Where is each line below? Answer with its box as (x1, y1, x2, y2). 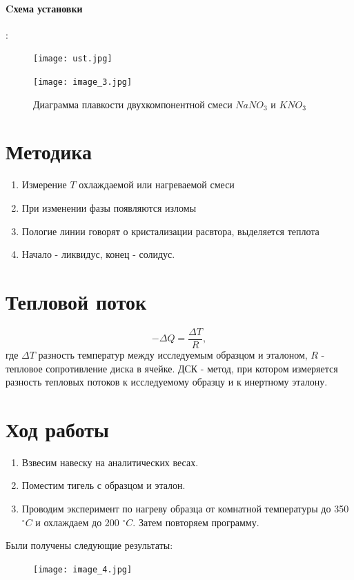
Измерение (21, 177, 67, 192)
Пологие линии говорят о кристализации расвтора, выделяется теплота (21, 223, 319, 238)
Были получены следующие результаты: (6, 538, 173, 552)
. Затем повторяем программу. (132, 514, 259, 529)
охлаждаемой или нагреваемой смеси (79, 177, 235, 192)
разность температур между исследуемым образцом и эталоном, (38, 347, 308, 361)
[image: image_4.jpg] (33, 564, 132, 574)
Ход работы (6, 414, 109, 443)
